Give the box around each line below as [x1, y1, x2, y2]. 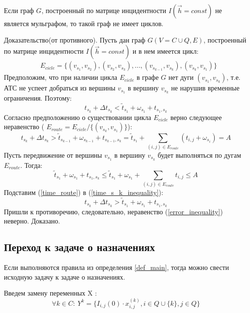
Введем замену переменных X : [4, 288, 97, 298]
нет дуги [168, 72, 194, 82]
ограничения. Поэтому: [4, 93, 72, 103]
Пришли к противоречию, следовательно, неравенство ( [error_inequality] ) [4, 206, 223, 216]
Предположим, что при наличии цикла [4, 72, 118, 82]
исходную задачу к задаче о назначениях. [4, 271, 125, 282]
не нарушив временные [171, 83, 240, 93]
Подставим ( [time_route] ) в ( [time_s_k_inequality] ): [4, 187, 163, 197]
